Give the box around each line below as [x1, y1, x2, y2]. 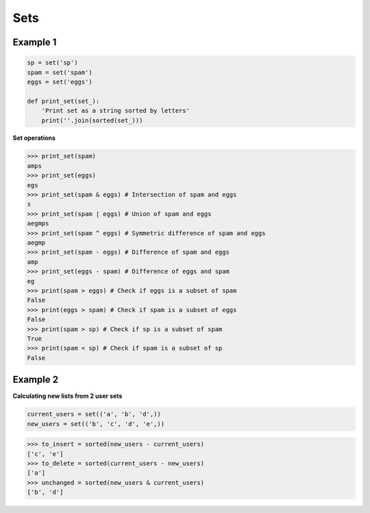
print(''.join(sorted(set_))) [41, 117, 143, 124]
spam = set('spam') [27, 69, 92, 76]
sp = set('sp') [27, 59, 78, 67]
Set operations [12, 134, 56, 142]
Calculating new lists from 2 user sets [12, 392, 123, 401]
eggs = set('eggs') [27, 77, 92, 86]
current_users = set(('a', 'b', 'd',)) [27, 410, 161, 418]
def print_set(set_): [27, 97, 100, 105]
